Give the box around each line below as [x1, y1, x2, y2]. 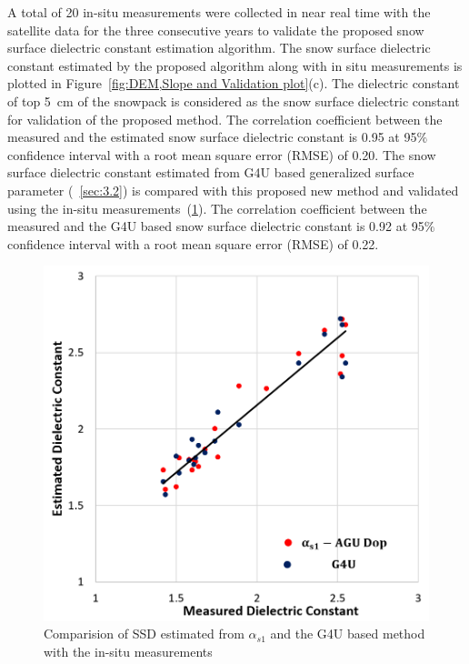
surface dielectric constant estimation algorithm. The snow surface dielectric [7, 38, 431, 57]
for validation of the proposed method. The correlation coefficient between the [7, 109, 443, 128]
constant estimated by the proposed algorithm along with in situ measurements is [7, 55, 463, 75]
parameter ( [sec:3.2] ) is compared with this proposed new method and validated [7, 180, 459, 199]
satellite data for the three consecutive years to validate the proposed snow [7, 20, 424, 39]
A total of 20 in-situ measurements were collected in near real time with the [7, 3, 431, 21]
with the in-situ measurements [44, 641, 213, 660]
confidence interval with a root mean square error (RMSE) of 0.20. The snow [7, 145, 436, 164]
